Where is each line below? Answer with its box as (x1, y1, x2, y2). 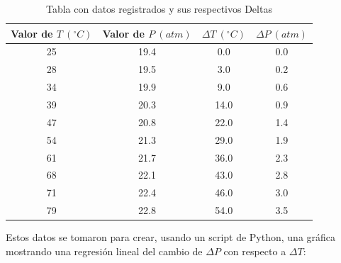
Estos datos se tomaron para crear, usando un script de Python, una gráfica (6, 230, 336, 245)
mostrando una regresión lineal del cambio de (6, 243, 203, 258)
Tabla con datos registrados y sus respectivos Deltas (45, 1, 272, 16)
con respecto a (223, 243, 286, 258)
